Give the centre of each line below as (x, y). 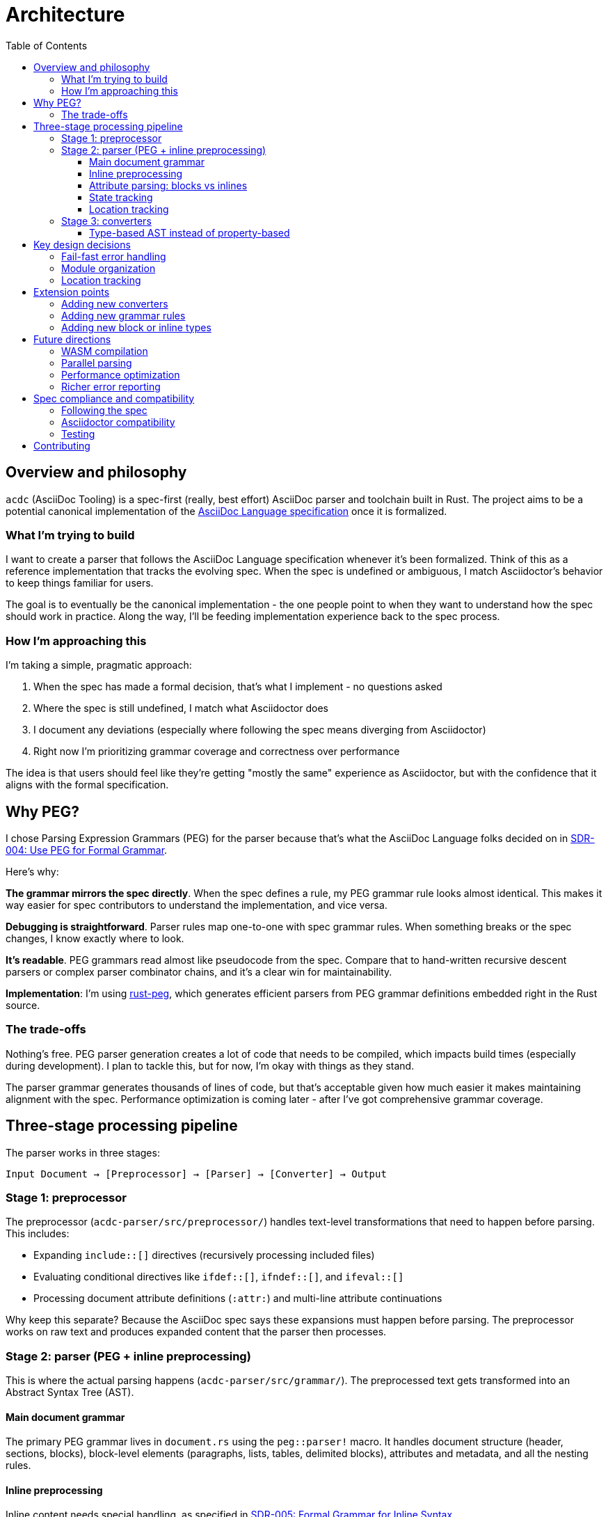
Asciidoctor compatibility (118, 422)
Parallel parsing (97, 363)
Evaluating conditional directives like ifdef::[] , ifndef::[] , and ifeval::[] (219, 1277)
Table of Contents (47, 45)
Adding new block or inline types (136, 327)
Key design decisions (82, 244)
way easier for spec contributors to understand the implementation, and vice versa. (197, 905)
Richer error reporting (111, 386)
